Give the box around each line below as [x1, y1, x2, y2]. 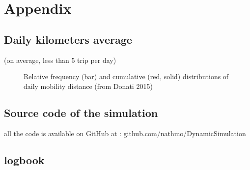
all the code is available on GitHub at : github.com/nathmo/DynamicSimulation [4, 128, 246, 138]
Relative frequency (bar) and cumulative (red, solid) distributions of [24, 71, 229, 82]
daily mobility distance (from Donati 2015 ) [24, 81, 153, 91]
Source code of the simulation [4, 105, 158, 120]
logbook [4, 152, 45, 167]
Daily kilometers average [4, 31, 132, 47]
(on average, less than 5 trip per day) [4, 55, 116, 65]
